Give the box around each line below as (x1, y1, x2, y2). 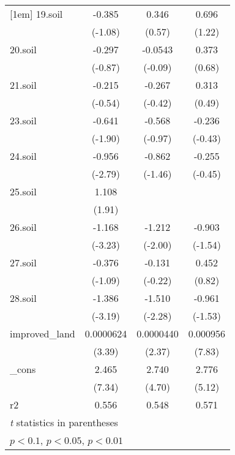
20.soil (10, 42, 37, 56)
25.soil (10, 184, 37, 198)
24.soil (10, 149, 37, 163)
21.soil (10, 78, 37, 92)
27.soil (10, 255, 37, 269)
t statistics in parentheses (10, 415, 118, 429)
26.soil (10, 220, 37, 234)
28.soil (10, 291, 37, 305)
